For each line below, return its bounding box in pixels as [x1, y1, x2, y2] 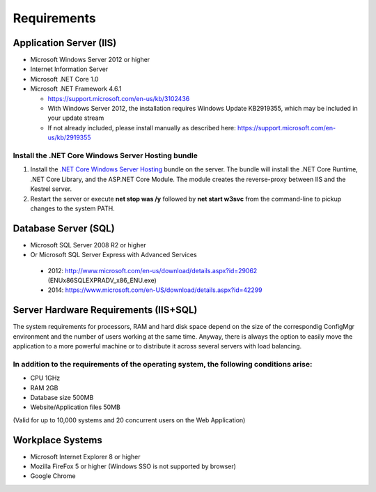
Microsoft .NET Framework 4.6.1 [30, 84, 122, 93]
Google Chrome [30, 472, 76, 480]
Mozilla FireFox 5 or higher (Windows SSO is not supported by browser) [30, 462, 237, 470]
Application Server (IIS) [13, 37, 117, 49]
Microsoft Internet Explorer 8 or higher [30, 452, 141, 461]
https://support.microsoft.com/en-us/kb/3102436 [47, 94, 190, 102]
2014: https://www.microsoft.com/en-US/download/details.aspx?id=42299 [47, 286, 263, 294]
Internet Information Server [30, 65, 109, 73]
